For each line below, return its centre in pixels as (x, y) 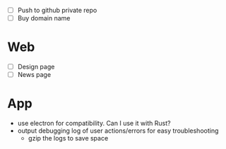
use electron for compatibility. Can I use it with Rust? (94, 124)
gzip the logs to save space (68, 138)
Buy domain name (44, 18)
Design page (36, 67)
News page (34, 75)
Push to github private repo (57, 10)
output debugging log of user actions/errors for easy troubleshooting (118, 131)
